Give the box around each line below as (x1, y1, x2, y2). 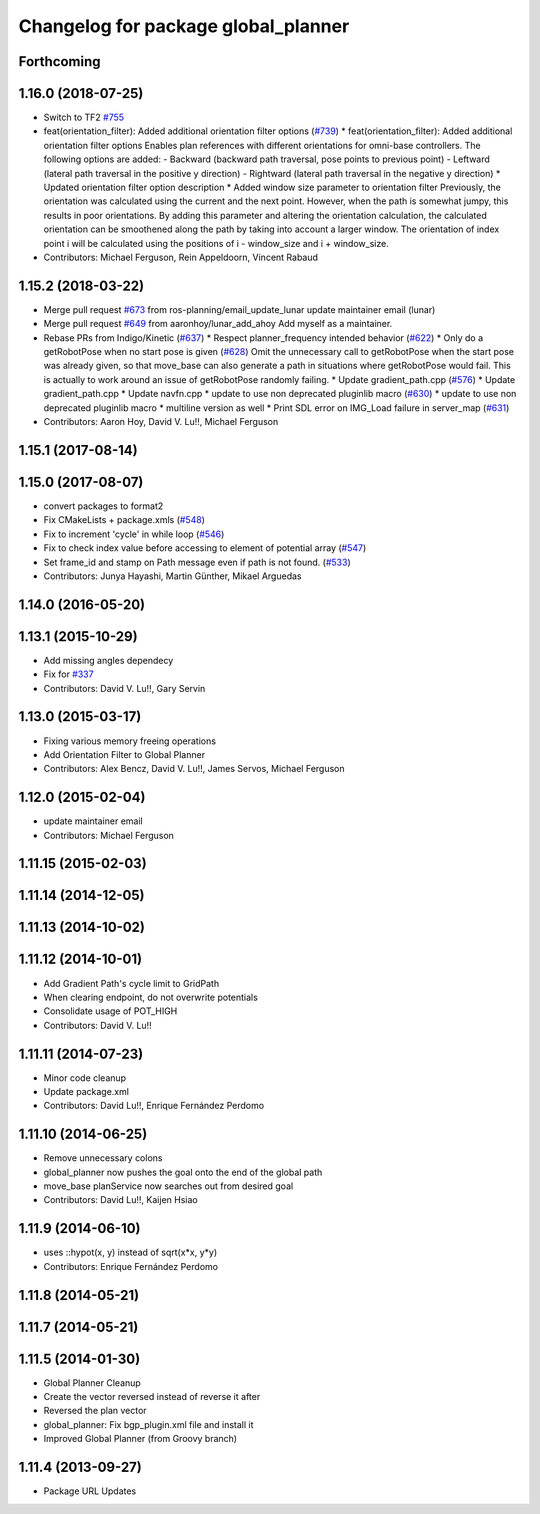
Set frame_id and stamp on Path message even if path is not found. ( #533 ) (43, 556, 352, 568)
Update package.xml (43, 1086, 130, 1097)
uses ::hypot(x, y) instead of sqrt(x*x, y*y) (43, 1246, 218, 1259)
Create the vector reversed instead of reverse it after (43, 1391, 261, 1403)
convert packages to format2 (43, 500, 164, 512)
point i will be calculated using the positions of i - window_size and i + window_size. (43, 237, 389, 249)
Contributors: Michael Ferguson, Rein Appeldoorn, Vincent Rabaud (43, 251, 319, 263)
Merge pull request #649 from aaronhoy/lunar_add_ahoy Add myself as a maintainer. (43, 318, 393, 330)
